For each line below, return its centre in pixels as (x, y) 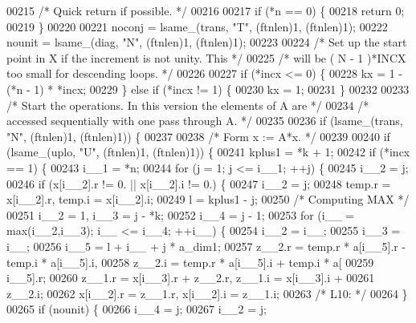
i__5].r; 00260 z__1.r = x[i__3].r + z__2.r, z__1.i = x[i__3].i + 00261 (191, 278)
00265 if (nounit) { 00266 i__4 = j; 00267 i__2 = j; (137, 309)
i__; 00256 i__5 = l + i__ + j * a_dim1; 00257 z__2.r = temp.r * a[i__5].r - (206, 246)
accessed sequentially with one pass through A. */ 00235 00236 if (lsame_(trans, (205, 121)
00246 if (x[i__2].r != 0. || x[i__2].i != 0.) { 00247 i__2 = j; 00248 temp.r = (199, 183)
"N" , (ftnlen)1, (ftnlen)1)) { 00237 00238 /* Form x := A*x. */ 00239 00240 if (198, 136)
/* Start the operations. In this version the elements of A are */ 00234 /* (188, 105)
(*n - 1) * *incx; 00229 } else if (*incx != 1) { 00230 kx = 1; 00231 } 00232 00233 (208, 89)
